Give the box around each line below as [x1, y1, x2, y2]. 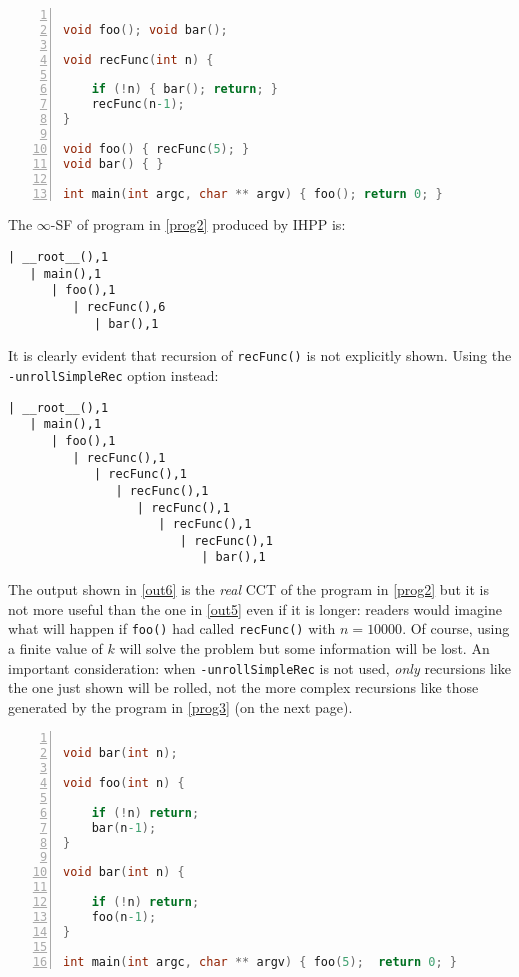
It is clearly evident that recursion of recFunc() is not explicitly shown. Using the [8, 345, 512, 366]
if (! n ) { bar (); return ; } [91, 82, 278, 97]
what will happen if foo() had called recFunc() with [8, 618, 336, 639]
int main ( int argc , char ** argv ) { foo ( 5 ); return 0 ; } [63, 954, 457, 969]
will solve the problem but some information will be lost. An [119, 637, 490, 658]
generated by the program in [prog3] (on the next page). [8, 696, 353, 717]
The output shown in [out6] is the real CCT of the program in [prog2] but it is [8, 579, 489, 600]
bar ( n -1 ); [91, 820, 157, 835]
